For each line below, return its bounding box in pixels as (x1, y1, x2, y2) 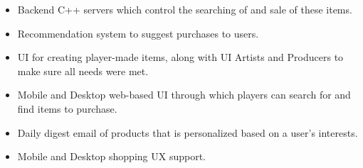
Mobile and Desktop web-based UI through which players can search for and (17, 87, 351, 102)
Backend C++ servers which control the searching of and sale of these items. (17, 2, 352, 16)
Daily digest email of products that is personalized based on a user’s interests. (17, 125, 358, 140)
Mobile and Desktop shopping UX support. (17, 149, 206, 164)
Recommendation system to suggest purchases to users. (17, 26, 259, 40)
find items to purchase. (17, 101, 117, 116)
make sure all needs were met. (17, 63, 149, 78)
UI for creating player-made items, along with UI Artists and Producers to (17, 50, 344, 65)
